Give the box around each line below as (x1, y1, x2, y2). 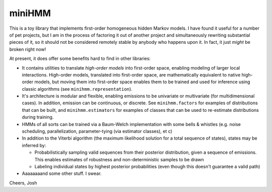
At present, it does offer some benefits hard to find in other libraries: (9, 55, 151, 61)
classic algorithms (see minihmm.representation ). (22, 86, 133, 92)
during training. (22, 114, 54, 120)
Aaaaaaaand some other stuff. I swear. (22, 170, 102, 176)
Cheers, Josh (9, 179, 37, 186)
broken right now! (9, 46, 46, 52)
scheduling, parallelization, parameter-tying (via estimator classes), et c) (22, 129, 172, 135)
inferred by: (22, 142, 46, 148)
